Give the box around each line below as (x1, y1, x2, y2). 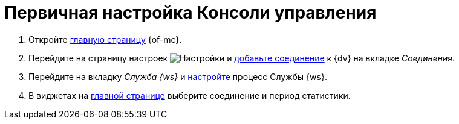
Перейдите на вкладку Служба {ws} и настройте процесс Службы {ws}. (28, 71, 327, 82)
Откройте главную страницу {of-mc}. (28, 34, 182, 45)
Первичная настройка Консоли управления (4, 2, 377, 23)
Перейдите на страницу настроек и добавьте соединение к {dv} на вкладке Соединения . (28, 52, 455, 63)
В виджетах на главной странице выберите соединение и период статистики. (28, 90, 351, 101)
